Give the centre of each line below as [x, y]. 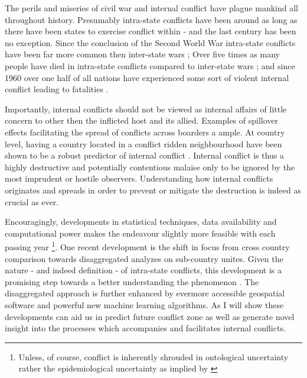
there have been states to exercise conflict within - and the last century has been [151, 31]
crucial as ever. [32, 201]
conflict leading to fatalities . [57, 89]
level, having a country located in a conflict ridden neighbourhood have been [143, 143]
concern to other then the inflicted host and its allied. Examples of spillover [142, 120]
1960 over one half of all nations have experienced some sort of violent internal [147, 77]
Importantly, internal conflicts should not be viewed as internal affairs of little [146, 109]
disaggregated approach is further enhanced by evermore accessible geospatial [145, 293]
